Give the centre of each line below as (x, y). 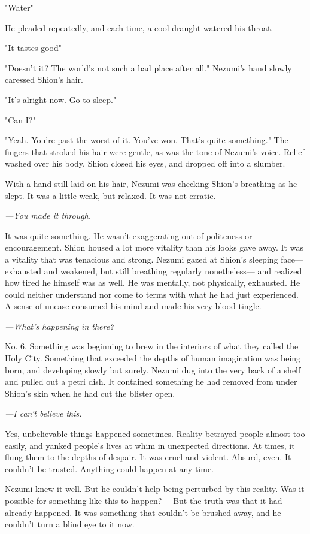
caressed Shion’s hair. (44, 79)
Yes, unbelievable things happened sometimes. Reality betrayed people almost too (155, 434)
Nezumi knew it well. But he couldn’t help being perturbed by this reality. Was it (155, 489)
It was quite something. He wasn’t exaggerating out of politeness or (129, 235)
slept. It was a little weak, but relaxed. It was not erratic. (110, 195)
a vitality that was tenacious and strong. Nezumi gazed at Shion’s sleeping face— (154, 259)
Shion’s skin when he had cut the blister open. (90, 393)
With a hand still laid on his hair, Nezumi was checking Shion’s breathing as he (151, 183)
